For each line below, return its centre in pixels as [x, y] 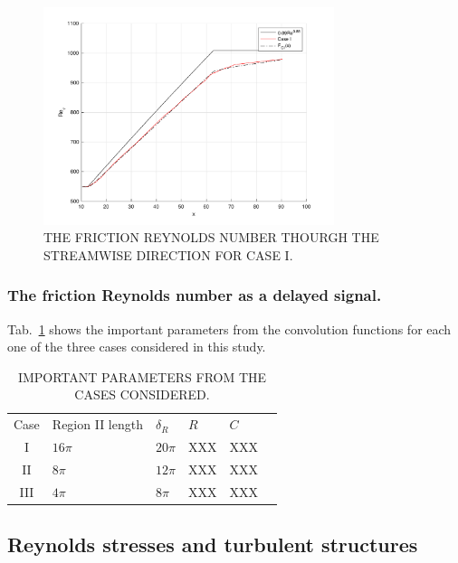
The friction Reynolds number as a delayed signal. [195, 295]
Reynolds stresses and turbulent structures [213, 544]
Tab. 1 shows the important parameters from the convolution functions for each [229, 328]
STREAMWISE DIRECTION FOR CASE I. [168, 254]
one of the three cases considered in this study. [137, 347]
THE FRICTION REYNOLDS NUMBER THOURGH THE [211, 237]
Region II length [97, 424]
